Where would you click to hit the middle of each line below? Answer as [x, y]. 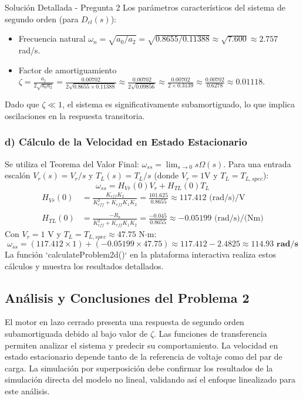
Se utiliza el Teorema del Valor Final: [72, 163]
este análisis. [27, 391]
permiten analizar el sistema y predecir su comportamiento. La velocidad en [142, 345]
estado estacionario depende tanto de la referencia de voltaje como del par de [144, 356]
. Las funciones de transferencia [211, 334]
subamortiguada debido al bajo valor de [76, 334]
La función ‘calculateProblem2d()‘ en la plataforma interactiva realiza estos [140, 254]
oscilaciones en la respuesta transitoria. [75, 115]
